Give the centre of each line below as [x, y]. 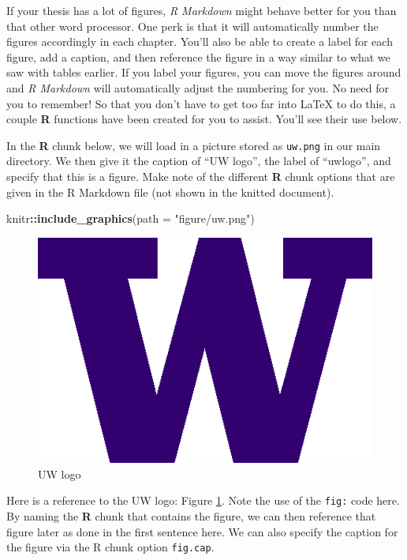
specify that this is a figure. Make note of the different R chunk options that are [201, 176]
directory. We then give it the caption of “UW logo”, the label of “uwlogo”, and [199, 161]
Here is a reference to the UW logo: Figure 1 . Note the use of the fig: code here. [203, 500]
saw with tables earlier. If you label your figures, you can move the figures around [204, 72]
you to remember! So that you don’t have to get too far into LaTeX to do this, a [201, 103]
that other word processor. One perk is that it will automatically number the [192, 26]
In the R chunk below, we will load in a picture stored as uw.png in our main [194, 145]
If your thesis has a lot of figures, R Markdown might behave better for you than [202, 10]
